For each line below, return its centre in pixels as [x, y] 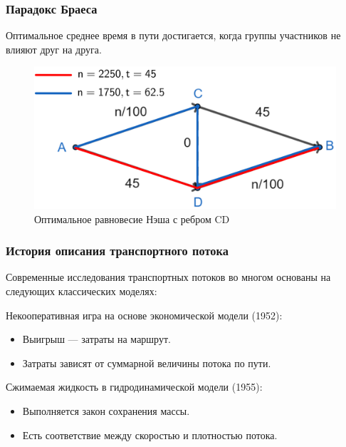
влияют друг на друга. [54, 49]
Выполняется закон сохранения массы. [106, 410]
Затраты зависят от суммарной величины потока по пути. [147, 363]
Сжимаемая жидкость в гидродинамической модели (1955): [134, 387]
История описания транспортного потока [117, 251]
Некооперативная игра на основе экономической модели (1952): [144, 315]
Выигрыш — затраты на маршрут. [96, 339]
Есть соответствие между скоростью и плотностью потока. [150, 435]
